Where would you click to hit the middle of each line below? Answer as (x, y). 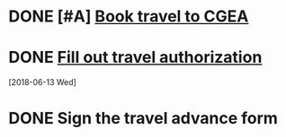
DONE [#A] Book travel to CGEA (129, 17)
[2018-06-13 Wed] (43, 82)
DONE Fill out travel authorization (135, 58)
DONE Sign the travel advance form (143, 119)
